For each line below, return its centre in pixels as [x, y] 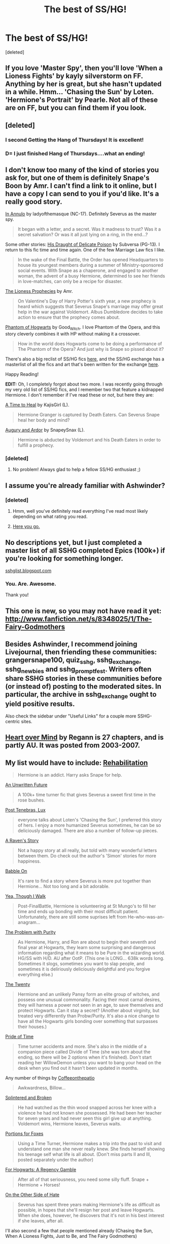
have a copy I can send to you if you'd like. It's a [82, 194]
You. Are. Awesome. [31, 584]
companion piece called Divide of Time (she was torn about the [84, 1052]
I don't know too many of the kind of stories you [82, 170]
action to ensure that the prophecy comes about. [69, 317]
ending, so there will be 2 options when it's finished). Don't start [85, 1057]
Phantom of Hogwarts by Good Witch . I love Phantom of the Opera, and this [83, 328]
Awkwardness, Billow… [42, 1088]
